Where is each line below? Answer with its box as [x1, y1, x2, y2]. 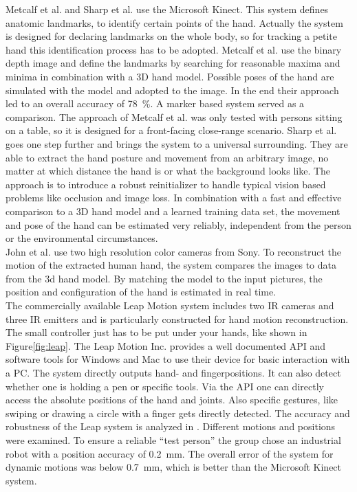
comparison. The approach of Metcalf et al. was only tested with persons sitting [6, 109, 343, 124]
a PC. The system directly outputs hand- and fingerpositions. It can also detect [6, 366, 341, 380]
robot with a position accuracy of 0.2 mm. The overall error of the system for [6, 446, 334, 460]
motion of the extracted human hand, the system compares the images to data [6, 258, 337, 272]
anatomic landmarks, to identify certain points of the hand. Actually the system [6, 15, 343, 30]
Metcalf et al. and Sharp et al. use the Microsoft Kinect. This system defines [6, 2, 329, 16]
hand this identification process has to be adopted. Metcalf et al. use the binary [6, 42, 342, 56]
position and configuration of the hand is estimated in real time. [6, 284, 277, 299]
